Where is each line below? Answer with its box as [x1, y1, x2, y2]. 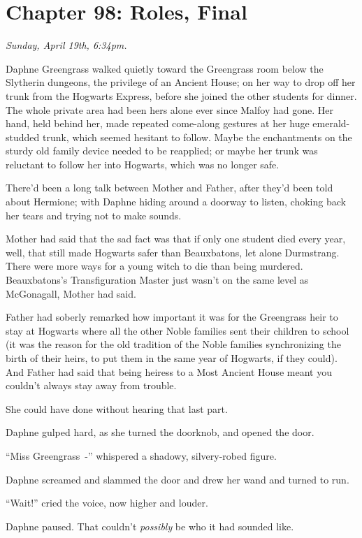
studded [6, 129, 40, 144]
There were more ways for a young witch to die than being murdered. [6, 259, 303, 273]
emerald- [312, 116, 350, 131]
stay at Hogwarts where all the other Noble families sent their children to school [6, 323, 349, 337]
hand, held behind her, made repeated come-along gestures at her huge [6, 116, 310, 131]
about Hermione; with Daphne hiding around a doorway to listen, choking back [6, 194, 346, 209]
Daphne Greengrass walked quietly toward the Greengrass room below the [6, 61, 324, 75]
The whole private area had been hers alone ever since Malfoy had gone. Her [6, 102, 333, 117]
